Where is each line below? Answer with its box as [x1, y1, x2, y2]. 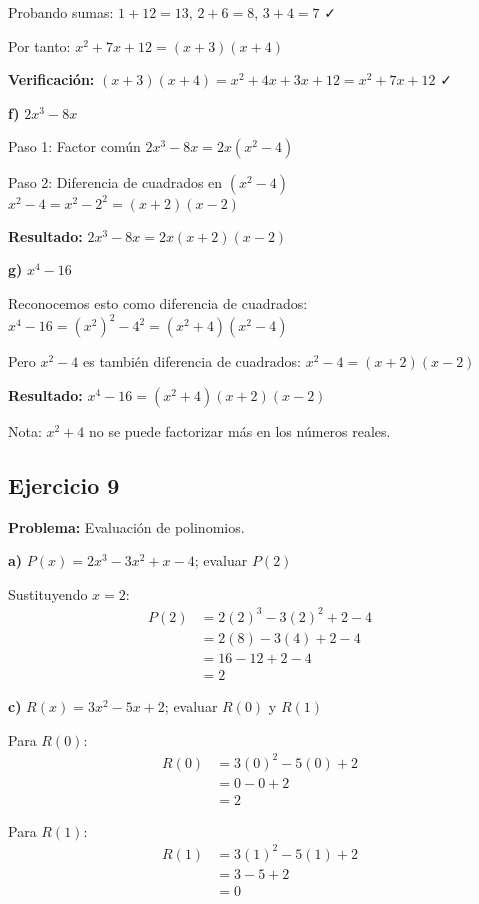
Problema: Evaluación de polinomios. [8, 516, 245, 537]
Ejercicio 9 [8, 469, 120, 500]
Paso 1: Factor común [8, 136, 141, 157]
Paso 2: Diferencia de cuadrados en [8, 172, 223, 193]
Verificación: [8, 69, 95, 90]
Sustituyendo [8, 583, 88, 604]
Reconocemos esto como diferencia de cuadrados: [8, 293, 308, 314]
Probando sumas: [8, 2, 114, 22]
